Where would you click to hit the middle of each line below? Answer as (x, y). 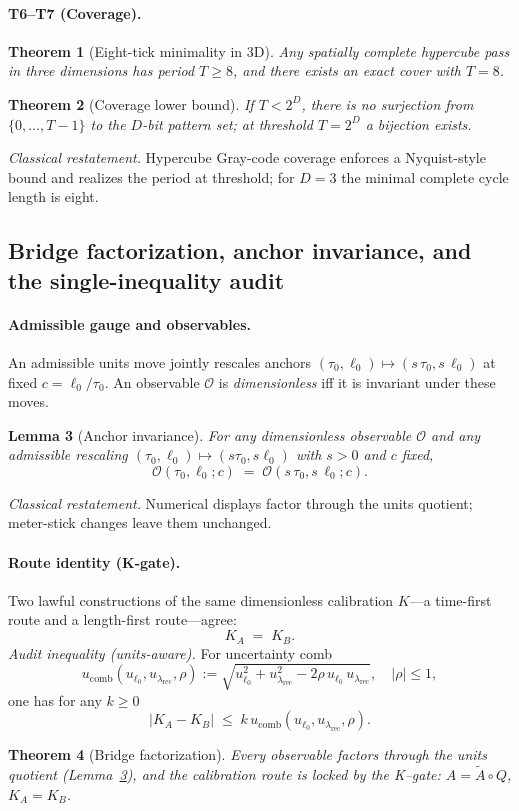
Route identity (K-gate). (94, 561)
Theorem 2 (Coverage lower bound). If (131, 103)
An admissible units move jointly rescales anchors (160, 361)
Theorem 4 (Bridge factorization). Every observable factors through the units (247, 754)
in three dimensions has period (101, 70)
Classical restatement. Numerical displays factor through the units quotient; (240, 502)
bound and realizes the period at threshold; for (151, 176)
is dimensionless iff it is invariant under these (357, 381)
